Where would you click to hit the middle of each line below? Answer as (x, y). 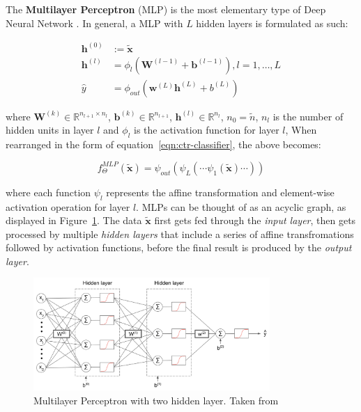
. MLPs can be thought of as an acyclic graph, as (241, 206)
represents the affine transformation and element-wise (220, 192)
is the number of (308, 116)
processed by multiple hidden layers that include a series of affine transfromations (180, 233)
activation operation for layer (68, 206)
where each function (48, 192)
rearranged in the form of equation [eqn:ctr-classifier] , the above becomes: (163, 144)
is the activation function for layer (207, 130)
